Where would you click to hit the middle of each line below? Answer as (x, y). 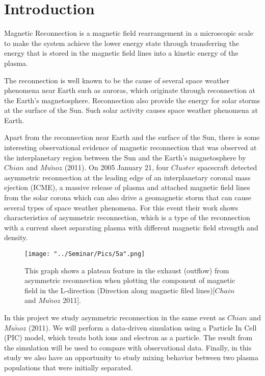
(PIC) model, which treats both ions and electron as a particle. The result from (128, 337)
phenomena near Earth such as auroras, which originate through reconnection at (130, 90)
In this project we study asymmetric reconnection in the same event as (115, 318)
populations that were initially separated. (69, 367)
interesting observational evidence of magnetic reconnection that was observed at (130, 147)
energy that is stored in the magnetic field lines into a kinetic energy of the (121, 53)
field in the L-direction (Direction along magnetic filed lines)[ (120, 290)
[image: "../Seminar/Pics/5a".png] (85, 254)
